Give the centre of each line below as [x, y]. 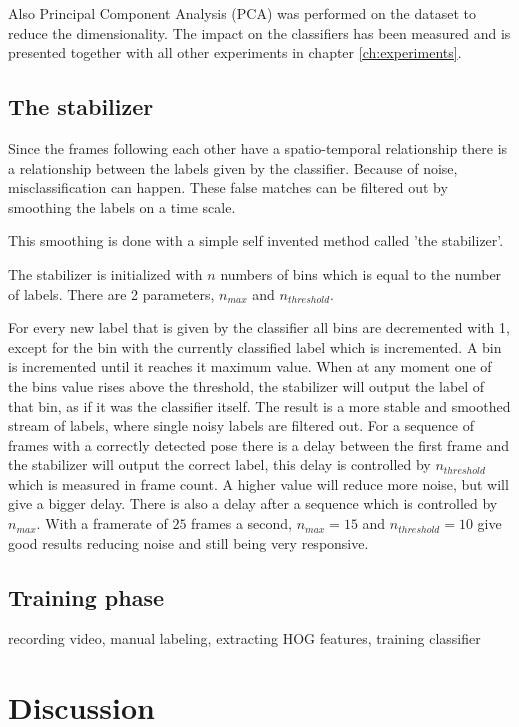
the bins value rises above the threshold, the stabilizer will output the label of [246, 385]
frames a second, [241, 523]
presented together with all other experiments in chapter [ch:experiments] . [235, 52]
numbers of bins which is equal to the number [361, 273]
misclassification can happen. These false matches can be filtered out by [228, 187]
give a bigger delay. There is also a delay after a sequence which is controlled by [253, 503]
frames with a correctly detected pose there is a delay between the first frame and [258, 444]
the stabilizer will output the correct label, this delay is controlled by [219, 464]
